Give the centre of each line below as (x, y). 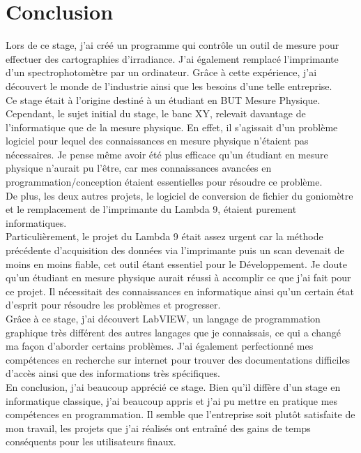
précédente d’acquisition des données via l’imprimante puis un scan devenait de (175, 250)
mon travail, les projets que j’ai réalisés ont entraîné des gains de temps (158, 428)
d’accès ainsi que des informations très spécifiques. (113, 373)
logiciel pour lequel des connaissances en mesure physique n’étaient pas (157, 141)
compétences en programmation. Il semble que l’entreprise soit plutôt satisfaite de (180, 414)
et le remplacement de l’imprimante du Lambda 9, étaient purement (151, 209)
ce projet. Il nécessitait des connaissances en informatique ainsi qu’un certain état (180, 291)
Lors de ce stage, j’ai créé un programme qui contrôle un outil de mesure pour (172, 45)
